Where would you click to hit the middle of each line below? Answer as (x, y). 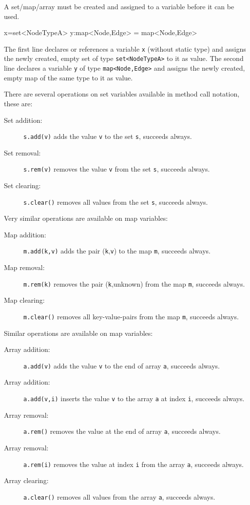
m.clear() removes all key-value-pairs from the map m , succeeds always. (131, 316)
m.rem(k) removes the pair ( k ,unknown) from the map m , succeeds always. (134, 283)
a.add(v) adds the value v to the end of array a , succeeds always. (122, 365)
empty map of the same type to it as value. (68, 77)
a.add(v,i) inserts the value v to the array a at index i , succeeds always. (134, 398)
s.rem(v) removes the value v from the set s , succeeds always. (117, 169)
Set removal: (22, 152)
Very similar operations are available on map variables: (86, 218)
